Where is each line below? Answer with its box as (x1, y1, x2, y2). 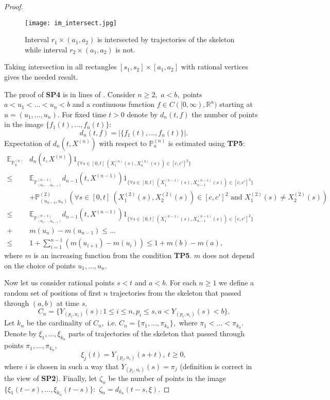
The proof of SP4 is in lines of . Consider (4, 88, 135, 99)
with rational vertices (181, 61, 248, 72)
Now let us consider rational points (4, 277, 115, 288)
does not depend (202, 250, 255, 261)
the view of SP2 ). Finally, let (4, 372, 97, 383)
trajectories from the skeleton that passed (110, 287, 241, 298)
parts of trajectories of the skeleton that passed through (68, 328, 245, 339)
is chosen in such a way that (29, 360, 119, 371)
